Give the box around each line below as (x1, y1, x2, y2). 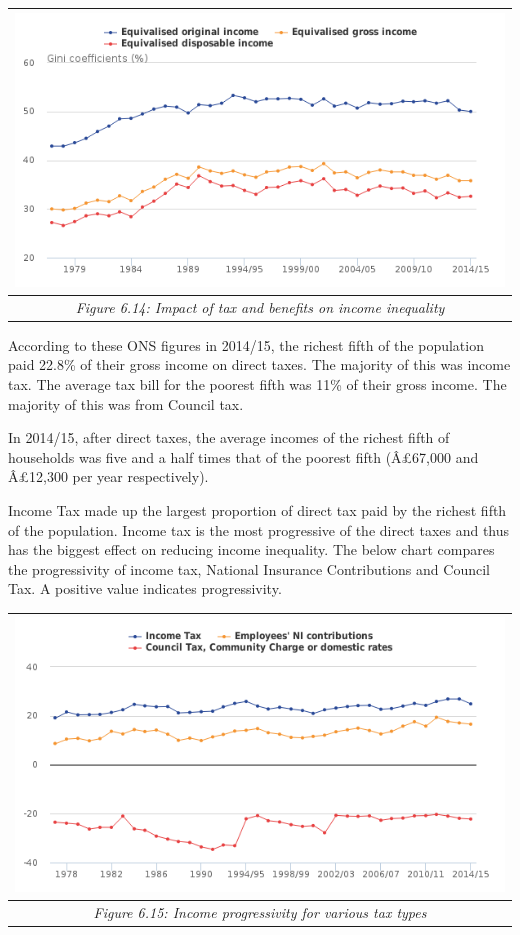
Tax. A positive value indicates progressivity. (8, 578, 282, 599)
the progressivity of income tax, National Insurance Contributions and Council (8, 558, 490, 579)
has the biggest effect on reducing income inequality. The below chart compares (8, 539, 495, 560)
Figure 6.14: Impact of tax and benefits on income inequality (75, 296, 445, 317)
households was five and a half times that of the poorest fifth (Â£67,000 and (8, 446, 479, 467)
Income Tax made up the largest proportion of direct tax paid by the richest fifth (8, 499, 507, 520)
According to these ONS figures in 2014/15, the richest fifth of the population (8, 334, 484, 355)
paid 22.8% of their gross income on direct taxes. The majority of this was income (8, 354, 511, 375)
